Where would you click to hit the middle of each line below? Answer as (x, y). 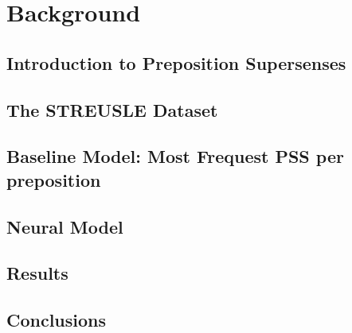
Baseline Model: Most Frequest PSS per (175, 156)
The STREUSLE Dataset (112, 109)
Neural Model (65, 226)
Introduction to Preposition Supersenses (176, 62)
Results (37, 273)
